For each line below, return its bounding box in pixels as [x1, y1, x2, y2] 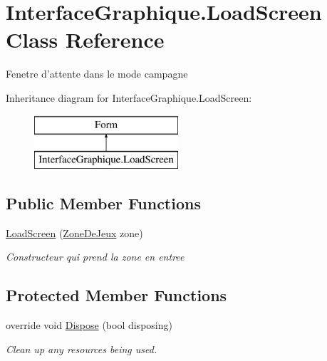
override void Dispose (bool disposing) [6, 318, 172, 333]
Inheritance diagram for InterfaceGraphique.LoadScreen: [6, 90, 252, 105]
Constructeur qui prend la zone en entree [6, 249, 185, 264]
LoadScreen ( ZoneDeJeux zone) [6, 225, 143, 240]
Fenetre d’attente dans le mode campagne [6, 66, 188, 81]
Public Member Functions [6, 192, 201, 214]
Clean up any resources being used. [6, 341, 157, 356]
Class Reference [6, 25, 165, 54]
